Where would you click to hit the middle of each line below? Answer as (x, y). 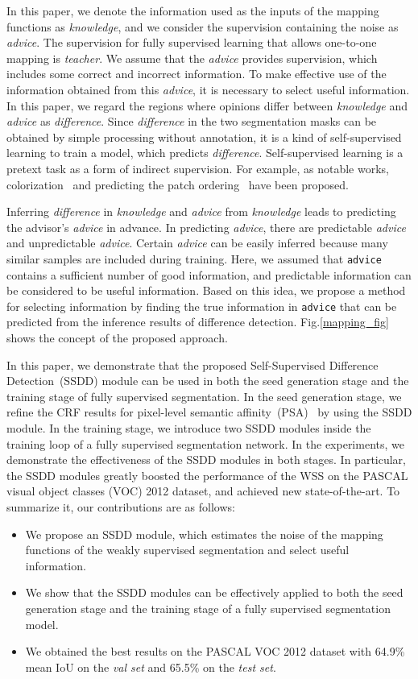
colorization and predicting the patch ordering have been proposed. (178, 184)
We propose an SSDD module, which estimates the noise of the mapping (204, 534)
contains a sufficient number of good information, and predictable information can (209, 274)
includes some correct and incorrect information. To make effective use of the (197, 74)
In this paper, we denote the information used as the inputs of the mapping (193, 10)
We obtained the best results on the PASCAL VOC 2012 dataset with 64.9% (215, 651)
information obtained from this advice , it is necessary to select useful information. (208, 89)
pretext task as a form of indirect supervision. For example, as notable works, (198, 168)
